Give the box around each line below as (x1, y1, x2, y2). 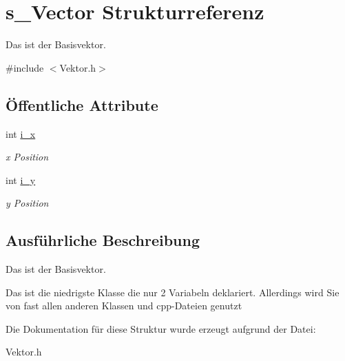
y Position (6, 196, 49, 210)
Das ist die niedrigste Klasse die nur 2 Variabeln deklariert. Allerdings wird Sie (6, 285, 339, 299)
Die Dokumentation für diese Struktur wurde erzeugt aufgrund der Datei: (6, 321, 316, 336)
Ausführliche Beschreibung (6, 229, 200, 251)
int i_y (6, 172, 36, 187)
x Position (6, 149, 49, 164)
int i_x (6, 126, 36, 141)
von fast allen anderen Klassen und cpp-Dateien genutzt (6, 298, 242, 313)
